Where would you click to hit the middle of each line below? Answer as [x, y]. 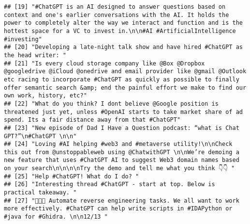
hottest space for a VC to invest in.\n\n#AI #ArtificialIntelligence [120, 31]
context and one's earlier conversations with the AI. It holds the [117, 15]
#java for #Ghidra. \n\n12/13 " [56, 217]
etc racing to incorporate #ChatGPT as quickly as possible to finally [122, 79]
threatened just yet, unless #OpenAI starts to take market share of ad [123, 112]
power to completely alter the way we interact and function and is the [123, 23]
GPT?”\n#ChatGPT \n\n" [40, 136]
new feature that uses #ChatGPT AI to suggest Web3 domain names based [122, 160]
